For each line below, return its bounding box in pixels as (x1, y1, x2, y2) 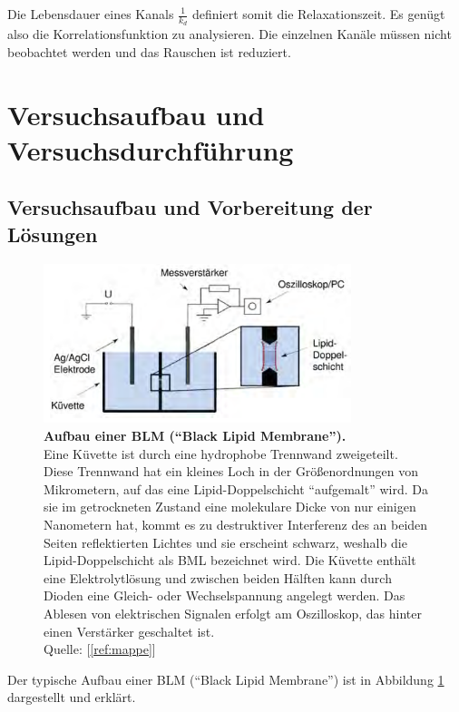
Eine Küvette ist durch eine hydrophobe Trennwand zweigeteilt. (44, 444, 398, 463)
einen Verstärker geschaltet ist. (44, 621, 215, 640)
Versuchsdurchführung (7, 131, 294, 168)
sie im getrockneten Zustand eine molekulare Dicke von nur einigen (44, 497, 416, 516)
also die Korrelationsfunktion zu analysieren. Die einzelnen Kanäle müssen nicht (7, 24, 452, 44)
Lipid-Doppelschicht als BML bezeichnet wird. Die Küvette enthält (44, 551, 416, 570)
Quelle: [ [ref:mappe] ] (44, 639, 156, 658)
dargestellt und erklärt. (7, 688, 136, 707)
